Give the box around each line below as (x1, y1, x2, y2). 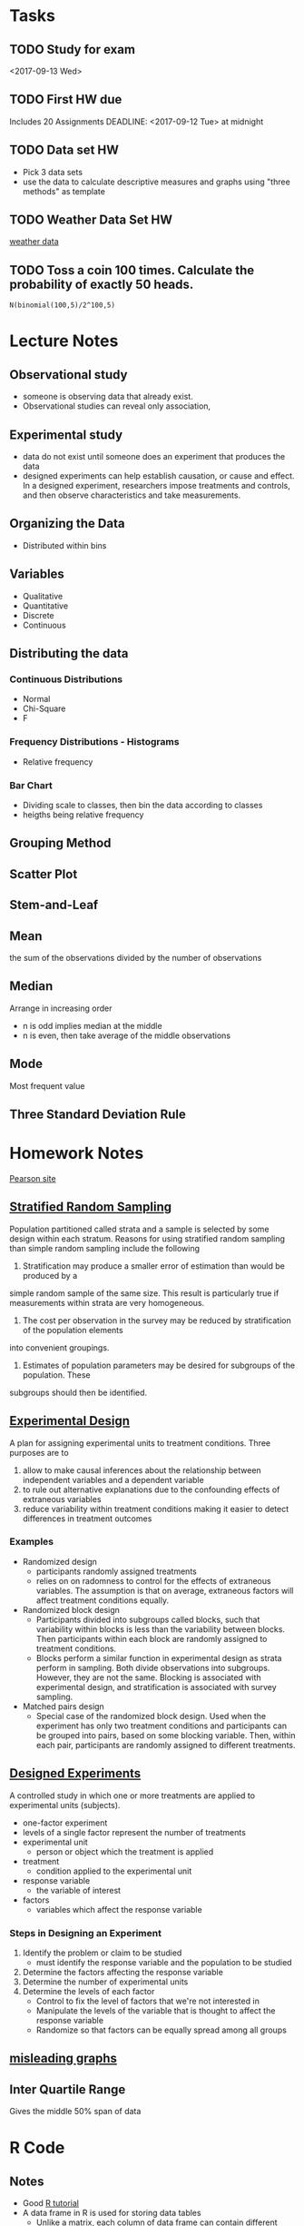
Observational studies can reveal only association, (22, 401, 211, 411)
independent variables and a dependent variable (22, 1474, 204, 1485)
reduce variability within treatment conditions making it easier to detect (22, 1503, 289, 1514)
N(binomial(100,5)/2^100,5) (9, 301, 116, 310)
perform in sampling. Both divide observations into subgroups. (35, 1662, 270, 1673)
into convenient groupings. (9, 1341, 110, 1353)
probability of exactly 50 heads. (9, 276, 194, 292)
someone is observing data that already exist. (22, 391, 193, 402)
